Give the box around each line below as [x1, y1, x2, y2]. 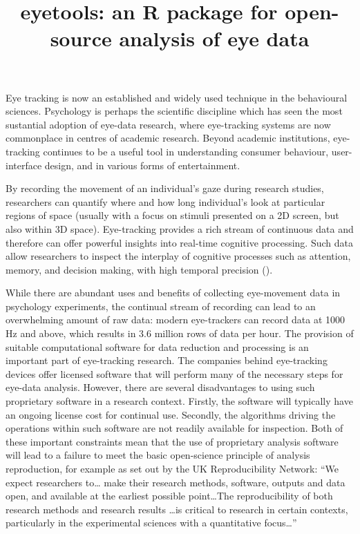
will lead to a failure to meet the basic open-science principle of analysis [6, 448, 310, 462]
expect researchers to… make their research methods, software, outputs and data [6, 475, 345, 489]
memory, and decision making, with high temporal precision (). [6, 262, 273, 276]
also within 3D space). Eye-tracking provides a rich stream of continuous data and [6, 221, 354, 236]
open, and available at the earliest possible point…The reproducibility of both [6, 488, 333, 503]
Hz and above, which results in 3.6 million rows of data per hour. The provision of [6, 326, 354, 341]
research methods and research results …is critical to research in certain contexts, [6, 502, 348, 516]
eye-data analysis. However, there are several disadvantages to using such [6, 380, 315, 394]
